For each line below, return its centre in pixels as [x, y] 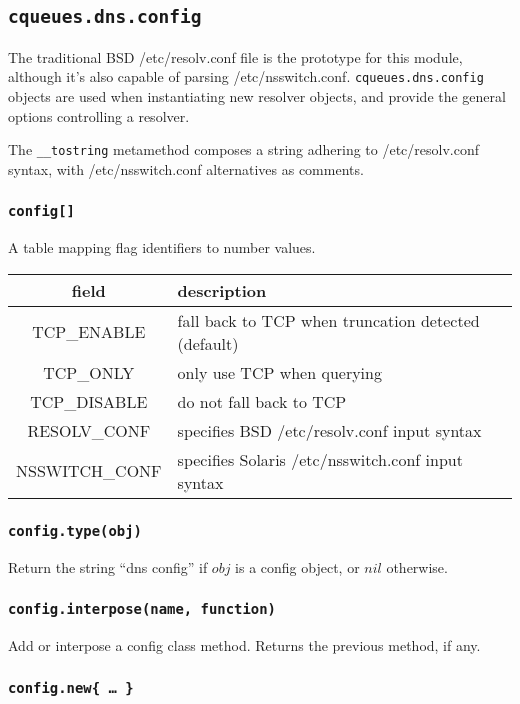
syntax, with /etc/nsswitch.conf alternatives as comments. [186, 168]
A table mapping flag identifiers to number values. [162, 247]
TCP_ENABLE [89, 332]
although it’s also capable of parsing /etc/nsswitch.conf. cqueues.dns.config [246, 76]
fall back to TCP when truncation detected [328, 320]
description [222, 290]
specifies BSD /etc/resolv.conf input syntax [329, 430]
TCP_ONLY [89, 372]
